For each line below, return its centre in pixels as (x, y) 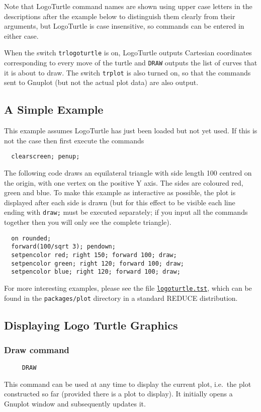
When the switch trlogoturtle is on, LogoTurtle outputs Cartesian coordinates (128, 53)
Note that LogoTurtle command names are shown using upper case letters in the (128, 6)
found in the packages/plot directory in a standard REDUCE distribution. (121, 298)
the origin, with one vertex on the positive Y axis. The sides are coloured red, (124, 182)
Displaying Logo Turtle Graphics (91, 325)
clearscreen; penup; (46, 157)
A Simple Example (54, 109)
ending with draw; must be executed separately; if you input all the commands (126, 212)
